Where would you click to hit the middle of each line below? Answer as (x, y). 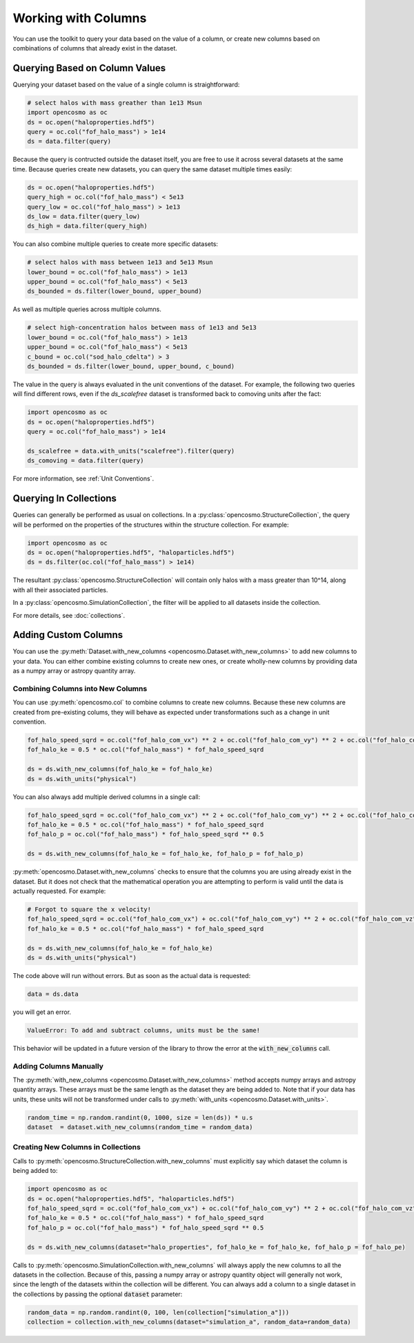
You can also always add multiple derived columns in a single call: (106, 797)
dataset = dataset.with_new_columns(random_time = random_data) (140, 1127)
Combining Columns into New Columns (80, 688)
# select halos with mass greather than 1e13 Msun (115, 103)
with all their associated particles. (60, 590)
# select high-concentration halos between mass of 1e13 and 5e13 (142, 328)
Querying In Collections (65, 499)
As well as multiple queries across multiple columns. (87, 309)
